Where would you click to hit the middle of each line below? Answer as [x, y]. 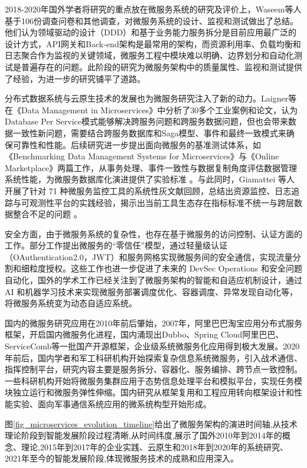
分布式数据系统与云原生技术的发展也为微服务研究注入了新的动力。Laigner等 [151, 98]
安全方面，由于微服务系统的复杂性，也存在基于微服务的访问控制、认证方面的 [153, 233]
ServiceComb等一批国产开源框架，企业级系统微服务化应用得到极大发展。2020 [152, 346]
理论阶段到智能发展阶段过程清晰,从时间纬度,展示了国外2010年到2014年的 [143, 435]
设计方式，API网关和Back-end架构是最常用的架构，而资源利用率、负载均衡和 [153, 43]
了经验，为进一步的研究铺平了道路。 [75, 78]
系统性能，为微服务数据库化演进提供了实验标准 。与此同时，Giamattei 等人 [150, 179]
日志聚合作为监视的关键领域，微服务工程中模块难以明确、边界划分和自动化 [149, 55]
